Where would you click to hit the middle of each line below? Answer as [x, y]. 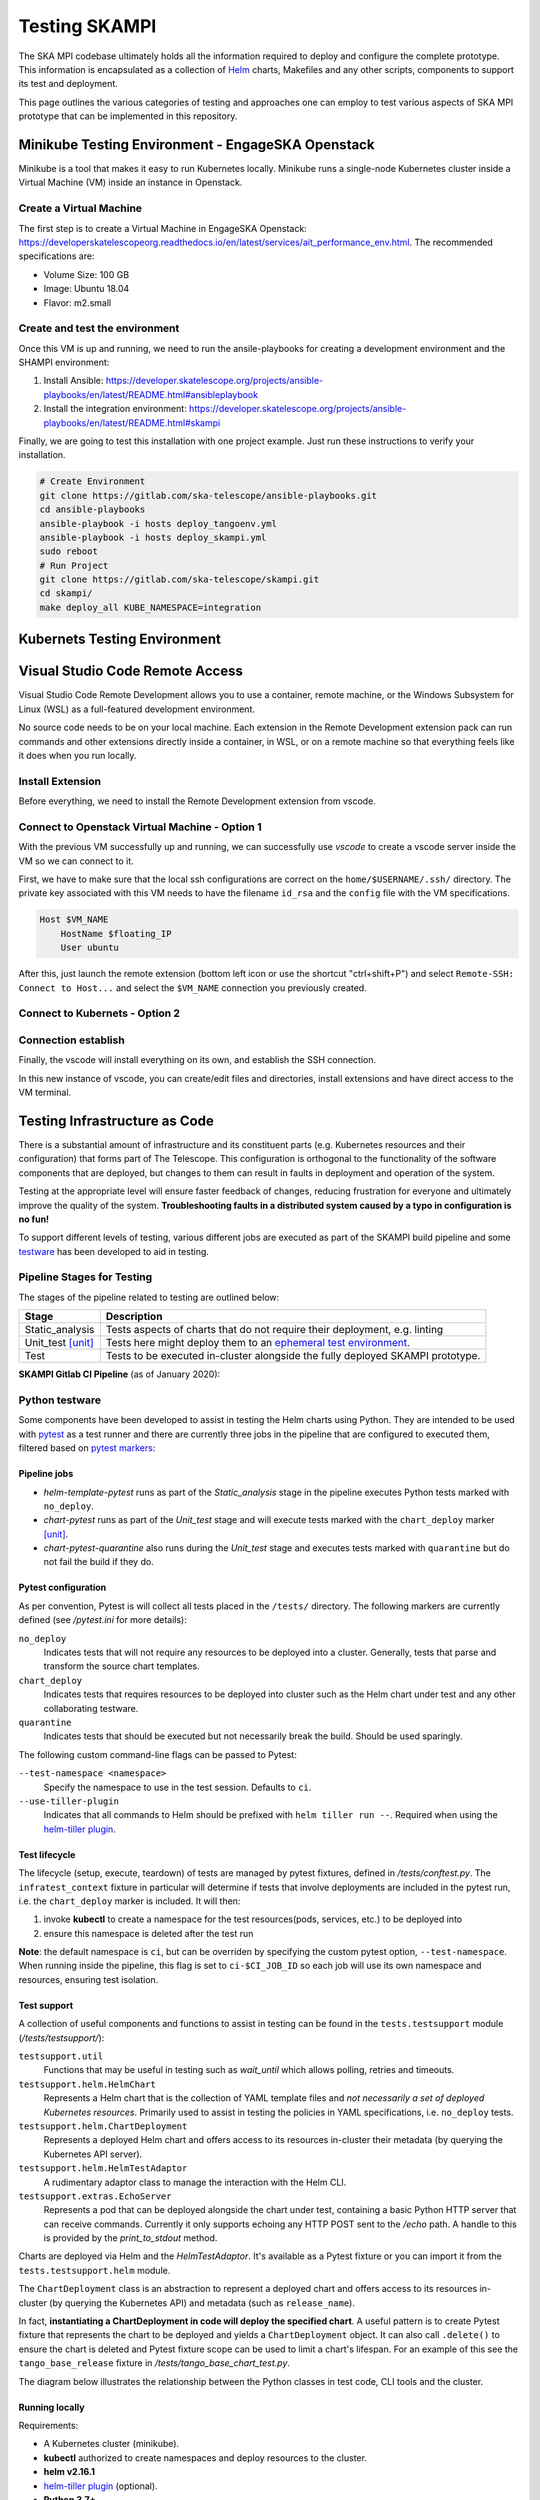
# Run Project [74, 565]
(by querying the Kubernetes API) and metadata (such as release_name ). [201, 2302]
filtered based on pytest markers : [87, 1448]
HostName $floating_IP [116, 933]
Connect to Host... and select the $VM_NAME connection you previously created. [192, 987]
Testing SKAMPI [87, 26]
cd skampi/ [66, 593]
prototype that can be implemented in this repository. [128, 116]
